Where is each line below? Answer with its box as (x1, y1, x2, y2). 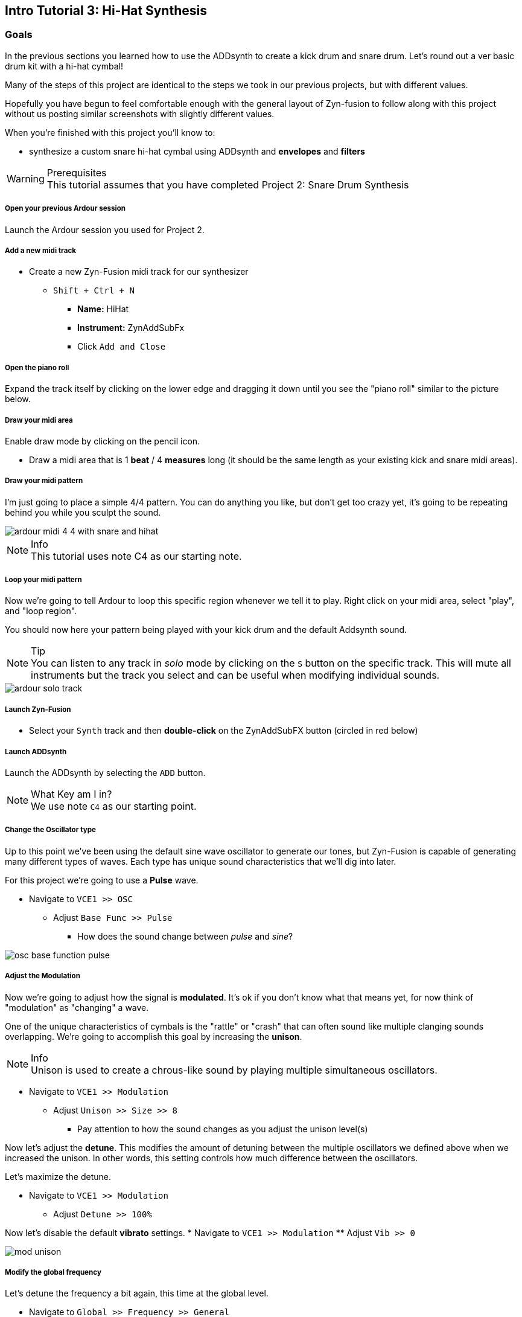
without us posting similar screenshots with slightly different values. (5, 108, 275, 119)
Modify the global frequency (5, 1268, 101, 1277)
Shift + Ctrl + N (53, 286, 135, 296)
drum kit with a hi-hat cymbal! (5, 60, 123, 71)
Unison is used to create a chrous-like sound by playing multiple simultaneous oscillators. (31, 1063, 438, 1076)
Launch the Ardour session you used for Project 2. (5, 224, 205, 235)
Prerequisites (46, 166, 107, 179)
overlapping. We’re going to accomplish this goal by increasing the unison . (5, 1031, 302, 1042)
